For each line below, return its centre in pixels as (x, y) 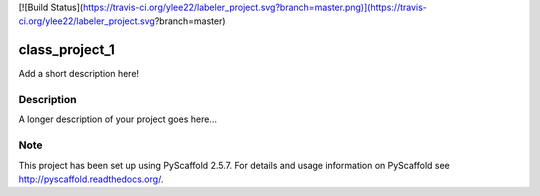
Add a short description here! (79, 74)
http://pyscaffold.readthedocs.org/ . (91, 179)
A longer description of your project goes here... (117, 119)
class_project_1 (66, 50)
